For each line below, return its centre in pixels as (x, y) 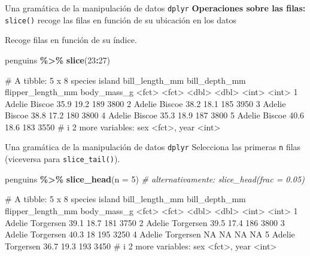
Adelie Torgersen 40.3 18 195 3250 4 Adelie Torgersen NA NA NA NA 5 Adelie (150, 234)
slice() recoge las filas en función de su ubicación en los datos (121, 19)
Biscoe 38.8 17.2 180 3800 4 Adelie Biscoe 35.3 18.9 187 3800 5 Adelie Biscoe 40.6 (155, 115)
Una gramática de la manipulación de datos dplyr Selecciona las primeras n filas (153, 147)
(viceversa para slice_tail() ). (63, 159)
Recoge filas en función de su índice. (71, 40)
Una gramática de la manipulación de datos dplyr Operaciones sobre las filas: (155, 8)
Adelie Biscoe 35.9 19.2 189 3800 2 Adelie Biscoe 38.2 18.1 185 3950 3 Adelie (145, 103)
